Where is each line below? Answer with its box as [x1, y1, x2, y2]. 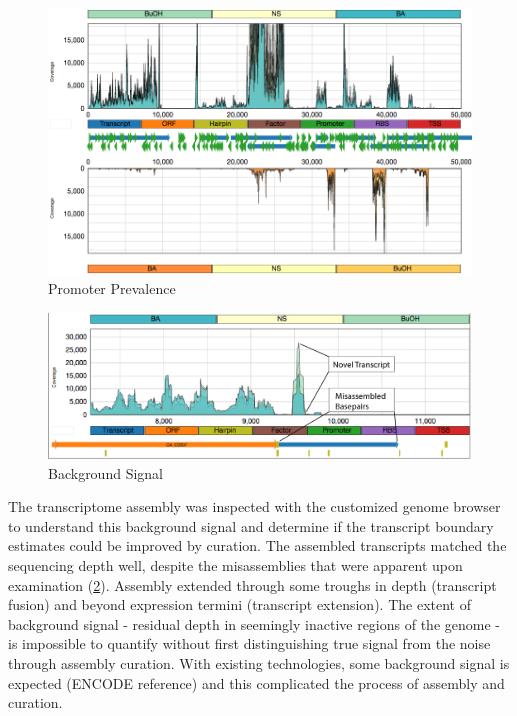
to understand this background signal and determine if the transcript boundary [8, 515, 494, 536]
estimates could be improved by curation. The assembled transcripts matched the [8, 535, 507, 556]
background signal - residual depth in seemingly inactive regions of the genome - [8, 613, 500, 634]
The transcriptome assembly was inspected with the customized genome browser [8, 496, 501, 517]
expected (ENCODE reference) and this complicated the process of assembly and [8, 672, 505, 693]
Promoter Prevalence [48, 278, 176, 299]
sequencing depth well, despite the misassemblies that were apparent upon [8, 554, 463, 575]
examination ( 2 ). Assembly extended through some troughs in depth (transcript [8, 574, 497, 595]
